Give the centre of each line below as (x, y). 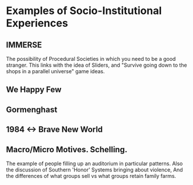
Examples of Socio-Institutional (84, 11)
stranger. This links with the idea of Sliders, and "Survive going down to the (97, 65)
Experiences (37, 23)
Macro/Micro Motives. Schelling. (67, 150)
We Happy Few (34, 90)
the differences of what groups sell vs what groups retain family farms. (91, 176)
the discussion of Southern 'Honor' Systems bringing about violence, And (94, 169)
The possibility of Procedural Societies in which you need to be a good (91, 59)
